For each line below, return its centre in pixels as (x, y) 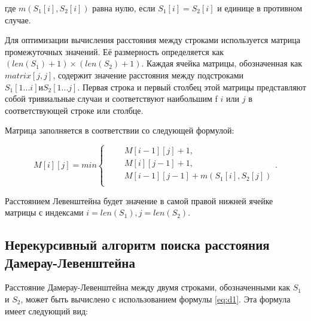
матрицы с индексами (44, 212)
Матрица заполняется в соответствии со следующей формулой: (120, 130)
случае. (18, 19)
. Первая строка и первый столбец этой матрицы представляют (192, 87)
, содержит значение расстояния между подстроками (148, 75)
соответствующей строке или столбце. (74, 110)
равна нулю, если (124, 8)
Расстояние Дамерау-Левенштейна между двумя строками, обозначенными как (148, 287)
